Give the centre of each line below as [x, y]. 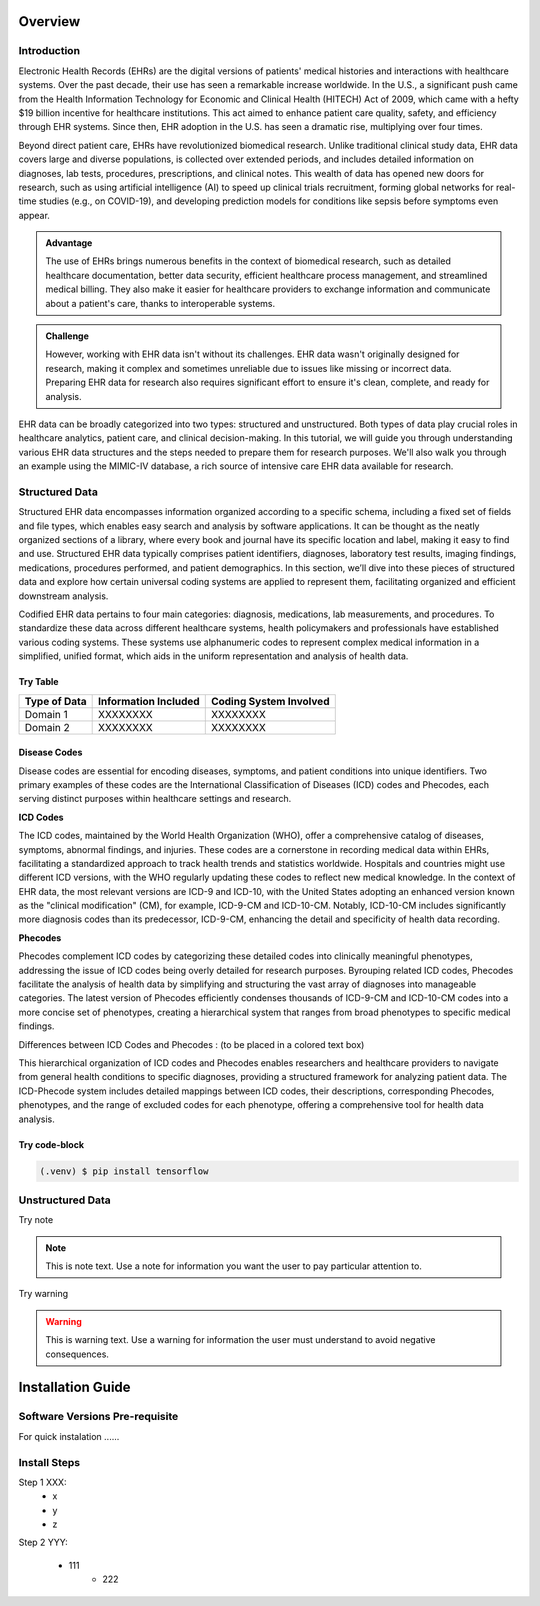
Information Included [148, 701]
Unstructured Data [65, 1200]
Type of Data [55, 701]
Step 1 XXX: [42, 1482]
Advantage [69, 243]
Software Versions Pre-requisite [98, 1417]
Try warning [43, 1294]
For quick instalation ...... [69, 1436]
